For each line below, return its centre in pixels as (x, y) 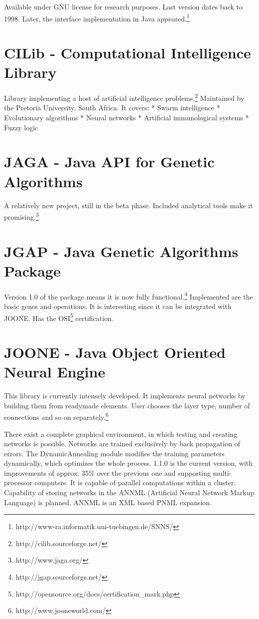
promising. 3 (21, 216)
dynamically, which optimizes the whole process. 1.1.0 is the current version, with (129, 463)
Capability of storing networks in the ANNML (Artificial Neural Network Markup (129, 492)
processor (18, 482)
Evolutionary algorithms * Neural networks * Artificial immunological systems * (127, 117)
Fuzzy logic (21, 127)
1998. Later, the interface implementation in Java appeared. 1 (97, 17)
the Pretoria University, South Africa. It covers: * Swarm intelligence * (112, 108)
